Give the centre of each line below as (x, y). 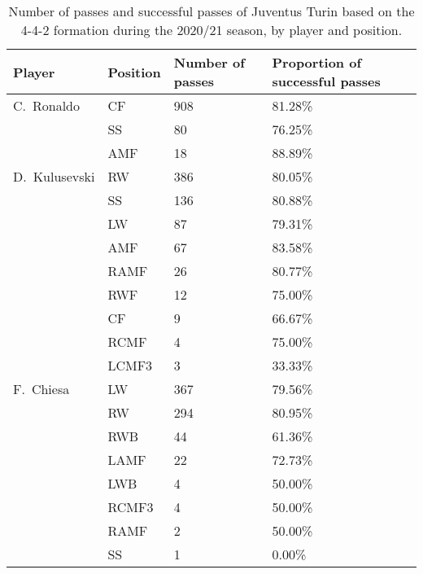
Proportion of (317, 62)
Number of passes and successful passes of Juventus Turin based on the (211, 11)
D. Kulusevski (54, 176)
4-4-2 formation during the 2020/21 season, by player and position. (211, 30)
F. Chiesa (41, 389)
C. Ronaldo (47, 105)
